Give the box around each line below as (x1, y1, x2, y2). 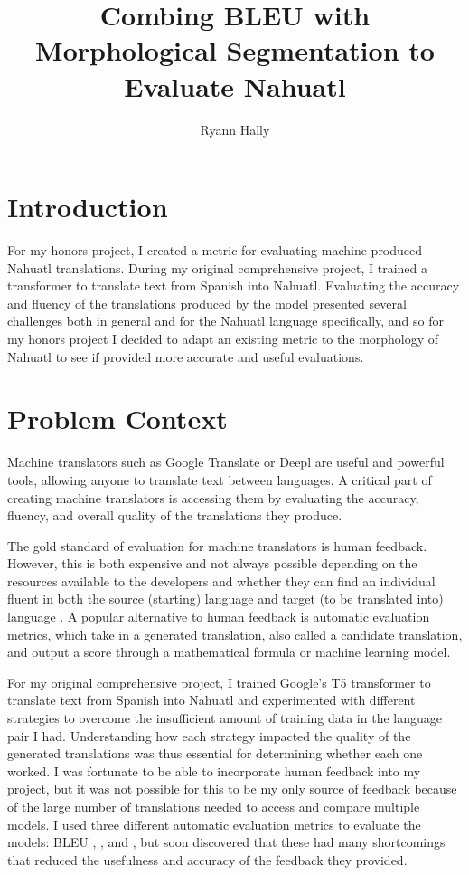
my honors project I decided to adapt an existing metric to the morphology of (7, 329, 439, 347)
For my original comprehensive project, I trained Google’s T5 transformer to (7, 672, 431, 691)
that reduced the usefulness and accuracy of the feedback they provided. (7, 850, 408, 869)
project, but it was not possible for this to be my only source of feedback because (7, 779, 457, 798)
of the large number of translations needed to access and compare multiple (7, 797, 420, 815)
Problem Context (7, 400, 228, 437)
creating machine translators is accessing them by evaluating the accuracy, (7, 488, 419, 507)
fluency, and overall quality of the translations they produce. (7, 506, 342, 525)
